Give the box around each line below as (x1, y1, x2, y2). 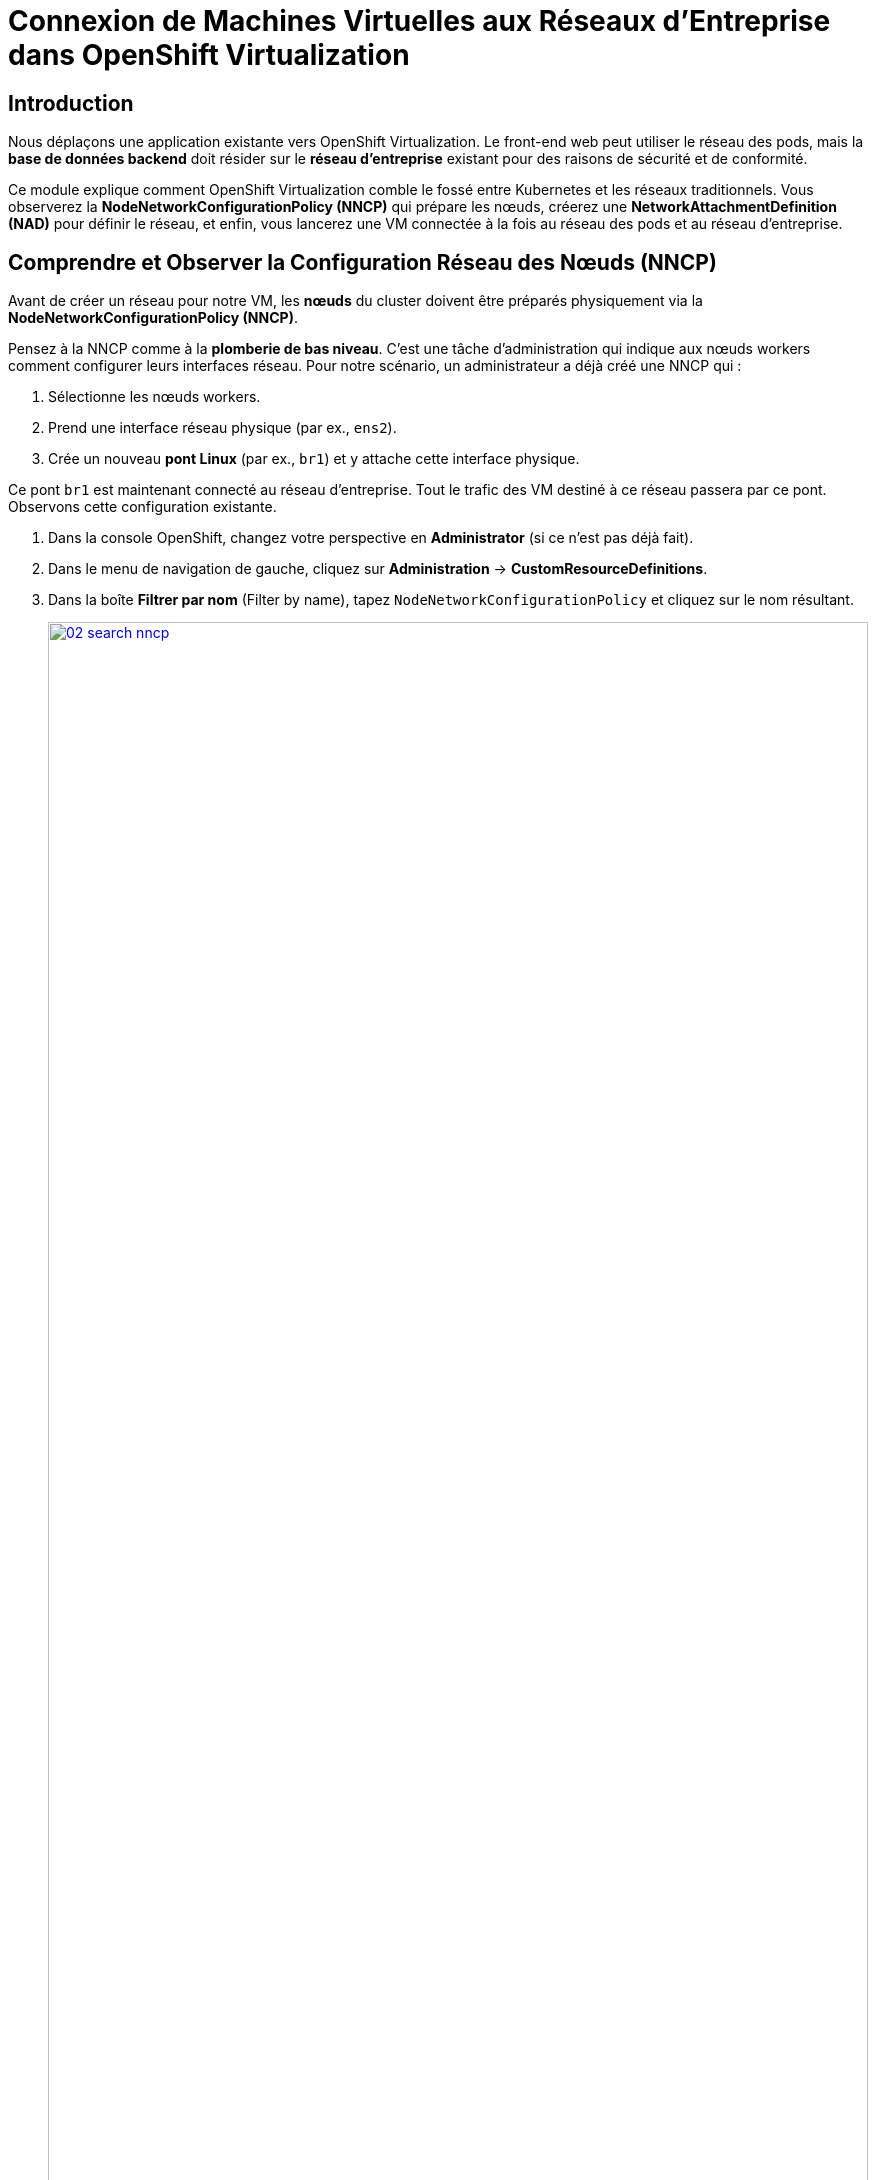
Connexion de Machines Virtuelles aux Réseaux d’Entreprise (8, 4, 831, 38)
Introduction (8, 90, 134, 116)
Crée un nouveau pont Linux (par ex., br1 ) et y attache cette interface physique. (48, 450, 580, 468)
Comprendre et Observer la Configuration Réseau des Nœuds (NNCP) (8, 249, 717, 275)
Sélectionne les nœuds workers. (48, 388, 261, 406)
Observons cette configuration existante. (8, 498, 277, 516)
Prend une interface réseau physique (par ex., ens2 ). (48, 419, 397, 437)
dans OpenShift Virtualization (8, 38, 410, 72)
